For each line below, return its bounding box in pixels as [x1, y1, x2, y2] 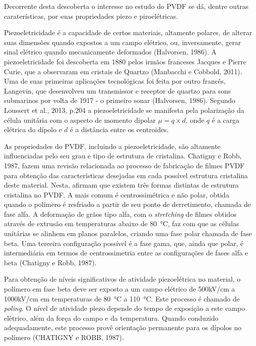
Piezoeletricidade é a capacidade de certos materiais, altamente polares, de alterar [4, 27, 252, 38]
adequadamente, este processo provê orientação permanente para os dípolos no [4, 322, 242, 333]
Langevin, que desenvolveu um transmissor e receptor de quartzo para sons [4, 85, 231, 96]
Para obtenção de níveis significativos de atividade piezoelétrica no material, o [4, 274, 241, 284]
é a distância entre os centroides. [70, 124, 169, 135]
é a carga [212, 114, 239, 125]
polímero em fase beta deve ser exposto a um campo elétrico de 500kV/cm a [4, 284, 235, 294]
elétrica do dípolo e [4, 124, 62, 135]
